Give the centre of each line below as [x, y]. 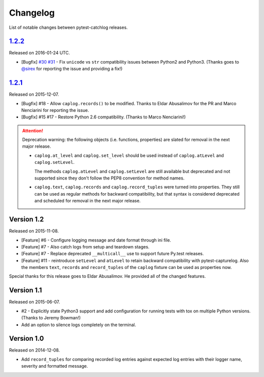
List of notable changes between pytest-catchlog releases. [68, 27]
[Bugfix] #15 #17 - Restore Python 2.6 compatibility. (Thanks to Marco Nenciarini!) [103, 117]
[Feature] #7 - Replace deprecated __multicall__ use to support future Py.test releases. [112, 254]
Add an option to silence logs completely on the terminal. [79, 325]
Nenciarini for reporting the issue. [55, 110]
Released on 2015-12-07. [34, 94]
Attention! [33, 131]
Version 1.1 [26, 290]
